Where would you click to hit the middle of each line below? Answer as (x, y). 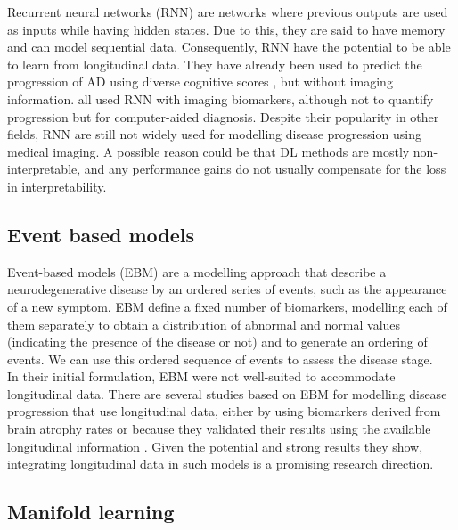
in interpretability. (57, 186)
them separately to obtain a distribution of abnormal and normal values (204, 324)
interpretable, (44, 169)
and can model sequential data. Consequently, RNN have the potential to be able (229, 47)
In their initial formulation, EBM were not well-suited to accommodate (201, 376)
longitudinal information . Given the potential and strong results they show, (215, 446)
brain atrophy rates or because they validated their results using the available (219, 429)
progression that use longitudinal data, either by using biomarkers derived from (224, 411)
